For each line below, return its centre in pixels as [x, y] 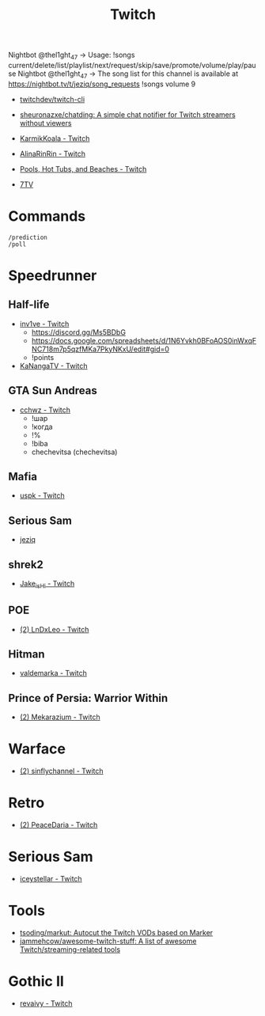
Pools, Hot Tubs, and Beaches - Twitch [83, 169]
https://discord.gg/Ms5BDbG [79, 332]
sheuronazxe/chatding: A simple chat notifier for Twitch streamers [127, 114]
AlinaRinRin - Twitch [52, 154]
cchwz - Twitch [45, 410]
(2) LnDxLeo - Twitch [54, 629]
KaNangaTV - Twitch [53, 366]
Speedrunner [53, 275]
